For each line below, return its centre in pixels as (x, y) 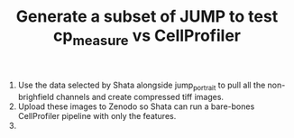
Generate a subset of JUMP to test (147, 17)
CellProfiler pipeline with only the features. (97, 115)
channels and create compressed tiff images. (139, 97)
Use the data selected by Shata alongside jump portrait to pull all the (142, 86)
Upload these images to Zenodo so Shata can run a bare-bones (136, 106)
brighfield (36, 97)
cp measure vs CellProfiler (147, 37)
